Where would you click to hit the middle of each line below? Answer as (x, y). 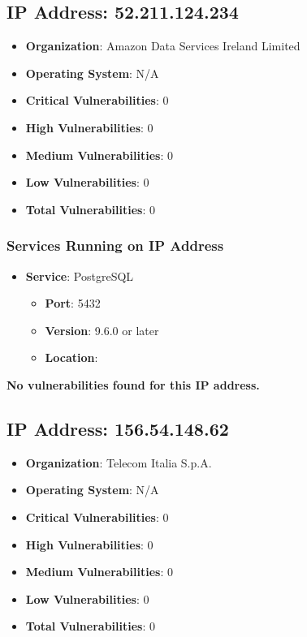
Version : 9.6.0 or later (102, 330)
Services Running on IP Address (115, 245)
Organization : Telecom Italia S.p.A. (119, 462)
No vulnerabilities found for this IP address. (133, 384)
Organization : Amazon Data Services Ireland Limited (163, 46)
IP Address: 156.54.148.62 (118, 428)
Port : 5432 (73, 303)
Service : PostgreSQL (80, 275)
